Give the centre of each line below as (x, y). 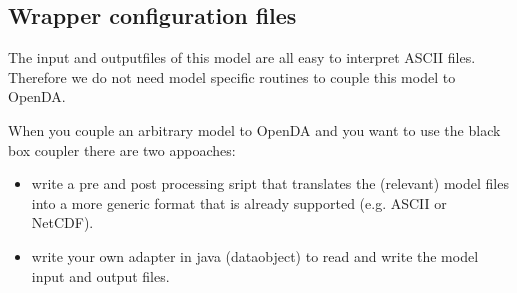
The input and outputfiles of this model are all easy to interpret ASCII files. (242, 57)
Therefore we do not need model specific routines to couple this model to (232, 76)
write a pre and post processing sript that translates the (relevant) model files (270, 183)
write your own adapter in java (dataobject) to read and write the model (255, 255)
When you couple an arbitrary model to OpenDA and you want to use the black (254, 129)
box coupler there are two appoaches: (122, 149)
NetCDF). (62, 222)
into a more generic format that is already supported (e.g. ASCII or (239, 202)
